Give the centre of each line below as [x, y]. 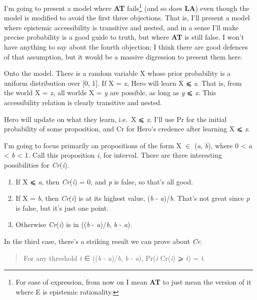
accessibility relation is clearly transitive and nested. [83, 102]
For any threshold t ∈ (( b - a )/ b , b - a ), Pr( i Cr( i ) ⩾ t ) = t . [114, 258]
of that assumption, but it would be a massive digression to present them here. [123, 56]
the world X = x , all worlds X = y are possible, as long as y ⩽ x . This [110, 92]
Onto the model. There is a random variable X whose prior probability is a [117, 73]
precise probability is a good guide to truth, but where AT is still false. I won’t [124, 37]
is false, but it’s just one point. [62, 208]
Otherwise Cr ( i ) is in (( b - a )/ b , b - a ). [74, 224]
